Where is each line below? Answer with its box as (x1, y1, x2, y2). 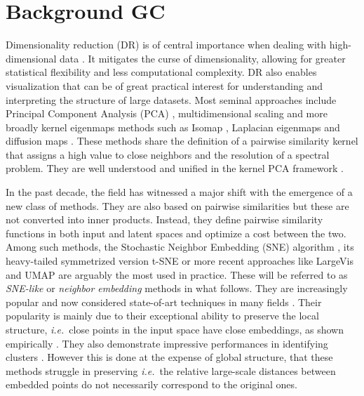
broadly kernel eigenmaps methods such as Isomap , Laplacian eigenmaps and (6, 119, 340, 134)
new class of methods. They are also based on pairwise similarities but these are (6, 198, 349, 213)
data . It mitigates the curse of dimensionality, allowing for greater (60, 51, 346, 65)
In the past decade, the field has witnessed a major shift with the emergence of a (6, 185, 353, 199)
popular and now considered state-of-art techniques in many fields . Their (6, 294, 322, 309)
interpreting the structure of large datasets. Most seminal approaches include (6, 92, 337, 107)
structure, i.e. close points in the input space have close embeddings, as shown (6, 322, 344, 336)
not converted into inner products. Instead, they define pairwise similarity (6, 212, 323, 227)
